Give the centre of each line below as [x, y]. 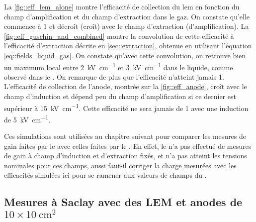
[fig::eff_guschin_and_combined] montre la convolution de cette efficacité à [119, 36]
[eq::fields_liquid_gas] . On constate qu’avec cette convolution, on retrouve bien [125, 55]
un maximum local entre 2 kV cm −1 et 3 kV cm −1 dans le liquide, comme [119, 66]
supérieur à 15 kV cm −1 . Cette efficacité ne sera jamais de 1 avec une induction [126, 107]
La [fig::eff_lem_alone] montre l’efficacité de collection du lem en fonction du [122, 6]
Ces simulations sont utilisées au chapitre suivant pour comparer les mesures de [125, 136]
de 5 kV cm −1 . [27, 118]
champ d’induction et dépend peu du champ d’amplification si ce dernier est [120, 96]
